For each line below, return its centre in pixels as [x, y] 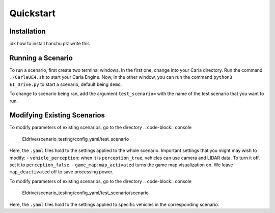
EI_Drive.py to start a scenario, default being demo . [66, 84]
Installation [28, 31]
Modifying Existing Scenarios [57, 115]
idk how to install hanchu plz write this [50, 44]
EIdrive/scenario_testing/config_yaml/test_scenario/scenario [85, 193]
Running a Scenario [41, 58]
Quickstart [33, 13]
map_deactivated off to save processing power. [61, 172]
